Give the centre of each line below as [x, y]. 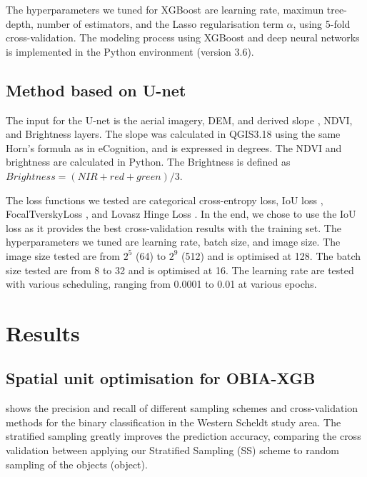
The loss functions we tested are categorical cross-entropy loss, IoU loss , [165, 200]
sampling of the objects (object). [77, 464]
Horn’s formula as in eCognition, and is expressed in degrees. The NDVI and [174, 147]
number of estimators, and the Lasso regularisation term [160, 23]
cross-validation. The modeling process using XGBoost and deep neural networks [183, 37]
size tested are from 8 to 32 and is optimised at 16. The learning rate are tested [180, 270]
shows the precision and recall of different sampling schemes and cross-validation [182, 408]
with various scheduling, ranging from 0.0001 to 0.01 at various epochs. [161, 284]
